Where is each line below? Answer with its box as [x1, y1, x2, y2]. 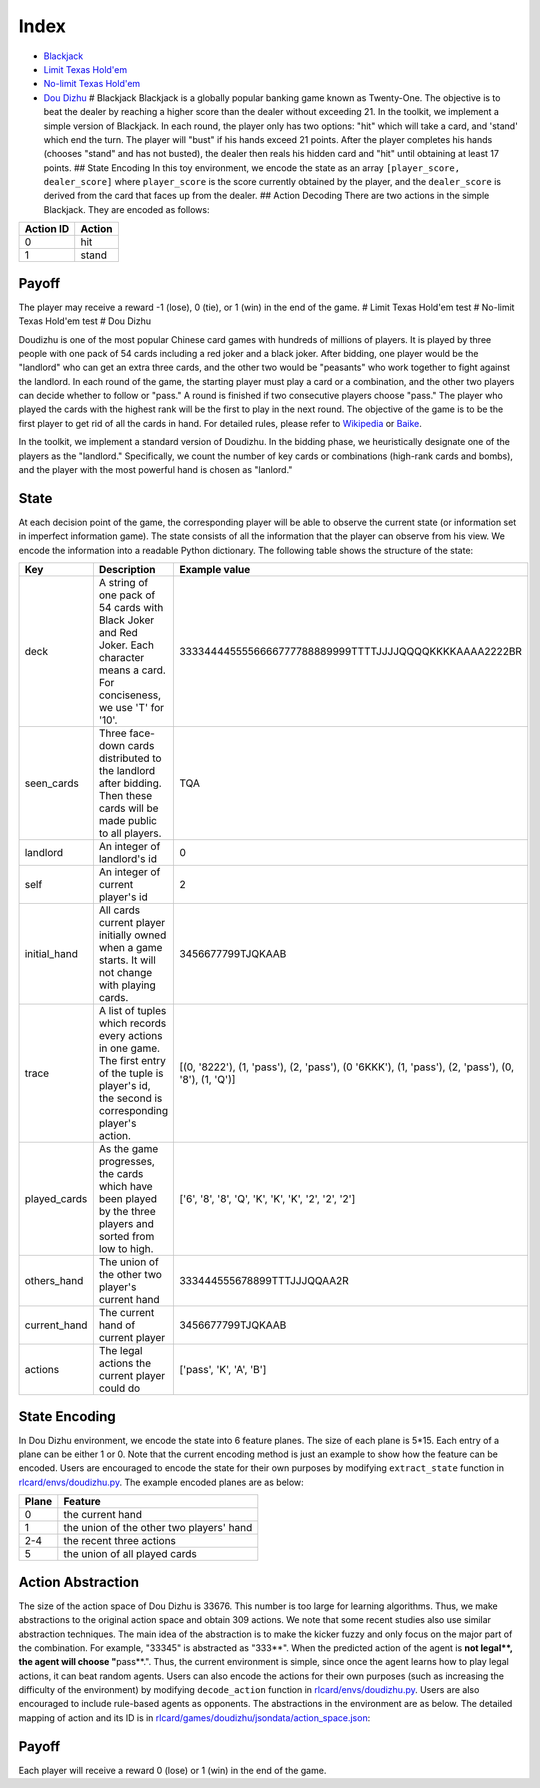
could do [98, 1381, 141, 1395]
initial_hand [24, 947, 79, 961]
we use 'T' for [98, 701, 165, 715]
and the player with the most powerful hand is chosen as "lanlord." [18, 464, 293, 476]
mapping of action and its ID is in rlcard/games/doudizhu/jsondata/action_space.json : [18, 1711, 371, 1724]
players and [98, 1217, 155, 1231]
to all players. [98, 826, 162, 840]
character [98, 651, 145, 665]
